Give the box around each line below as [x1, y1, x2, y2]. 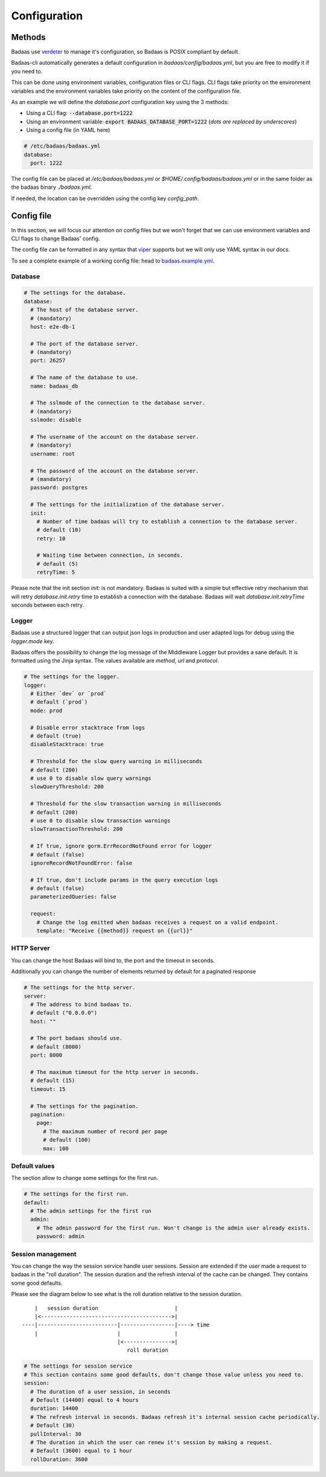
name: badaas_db [30, 382, 78, 390]
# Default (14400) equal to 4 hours [30, 1397, 139, 1404]
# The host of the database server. [30, 306, 139, 313]
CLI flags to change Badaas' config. [11, 235, 100, 242]
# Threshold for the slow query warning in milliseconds [30, 758, 202, 765]
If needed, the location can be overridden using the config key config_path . [11, 194, 199, 202]
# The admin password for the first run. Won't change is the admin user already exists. [36, 1224, 311, 1231]
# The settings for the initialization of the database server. [30, 501, 225, 508]
